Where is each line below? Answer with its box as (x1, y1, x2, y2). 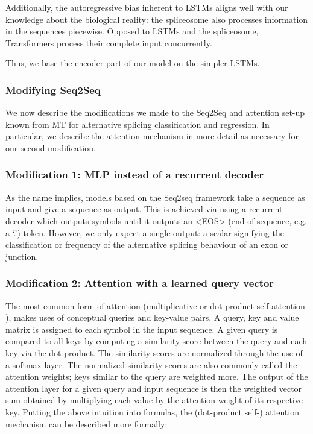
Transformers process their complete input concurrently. (5, 36, 212, 49)
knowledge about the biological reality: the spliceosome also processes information (5, 13, 308, 25)
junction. (5, 250, 39, 262)
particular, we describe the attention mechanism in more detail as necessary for (5, 130, 299, 142)
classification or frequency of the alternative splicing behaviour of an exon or (5, 238, 289, 251)
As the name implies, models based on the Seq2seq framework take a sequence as (5, 190, 305, 203)
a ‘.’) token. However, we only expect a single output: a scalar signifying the (5, 226, 284, 239)
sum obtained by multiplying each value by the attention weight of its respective (5, 394, 303, 406)
